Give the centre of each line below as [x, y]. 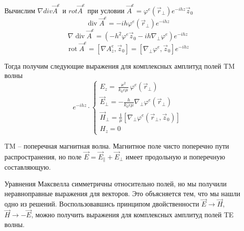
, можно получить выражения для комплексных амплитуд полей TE [132, 215]
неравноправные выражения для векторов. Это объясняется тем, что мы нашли [122, 193]
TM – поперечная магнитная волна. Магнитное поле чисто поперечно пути [117, 146]
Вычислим [20, 10]
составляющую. [28, 167]
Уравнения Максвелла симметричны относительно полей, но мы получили [116, 183]
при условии [106, 10]
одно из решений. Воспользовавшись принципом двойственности [102, 204]
